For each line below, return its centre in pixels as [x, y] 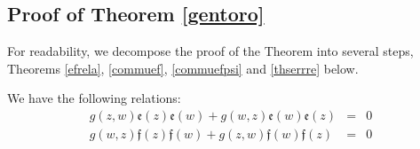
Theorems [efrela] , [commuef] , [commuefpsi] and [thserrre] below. [183, 68]
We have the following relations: [94, 98]
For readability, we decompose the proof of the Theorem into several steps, [210, 51]
